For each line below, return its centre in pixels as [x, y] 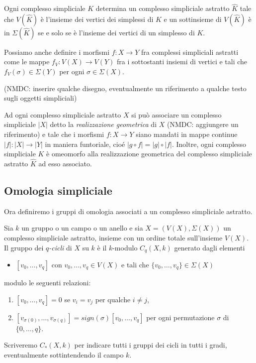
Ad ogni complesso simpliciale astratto [63, 114]
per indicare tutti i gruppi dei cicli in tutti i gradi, [151, 345]
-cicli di [60, 247]
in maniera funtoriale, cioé [85, 144]
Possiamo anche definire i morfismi [57, 52]
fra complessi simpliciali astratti [190, 52]
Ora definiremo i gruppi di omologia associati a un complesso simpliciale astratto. [128, 211]
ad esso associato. [65, 163]
